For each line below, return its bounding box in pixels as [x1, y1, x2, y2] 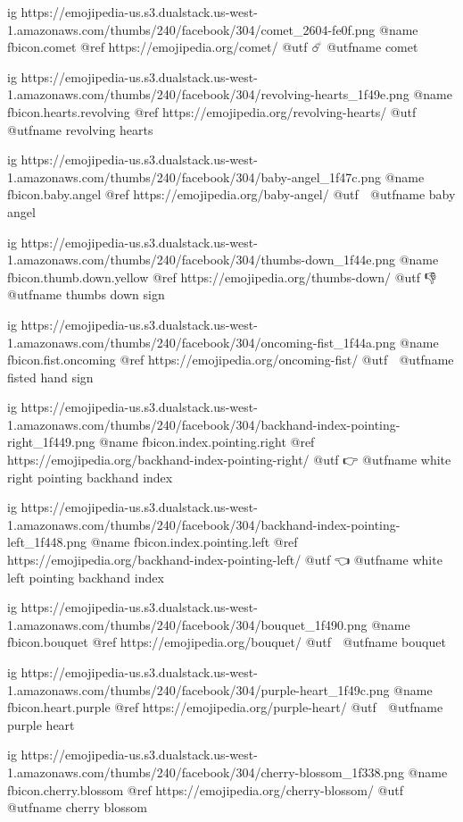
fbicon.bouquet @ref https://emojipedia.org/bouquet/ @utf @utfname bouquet [7, 633, 446, 651]
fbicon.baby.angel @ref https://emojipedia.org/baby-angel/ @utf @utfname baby [7, 185, 456, 204]
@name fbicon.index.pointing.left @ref [90, 533, 298, 551]
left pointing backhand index [7, 567, 164, 586]
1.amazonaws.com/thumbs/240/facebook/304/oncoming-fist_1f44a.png [7, 332, 396, 351]
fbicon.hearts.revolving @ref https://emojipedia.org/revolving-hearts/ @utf [7, 102, 417, 121]
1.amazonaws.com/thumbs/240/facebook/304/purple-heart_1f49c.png [7, 680, 390, 699]
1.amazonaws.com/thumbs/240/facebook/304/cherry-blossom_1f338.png [7, 762, 404, 781]
